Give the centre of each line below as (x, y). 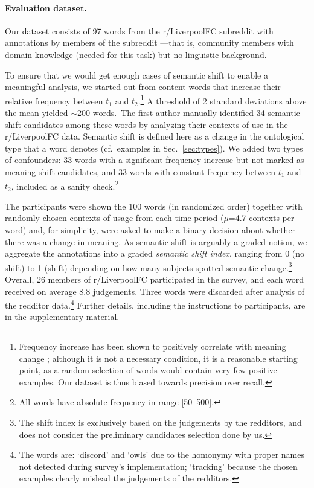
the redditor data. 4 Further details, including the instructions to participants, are (155, 304)
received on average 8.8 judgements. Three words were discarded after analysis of (155, 291)
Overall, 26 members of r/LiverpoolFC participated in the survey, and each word (155, 279)
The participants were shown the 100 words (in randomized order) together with (154, 206)
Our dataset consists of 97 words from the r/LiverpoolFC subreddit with (139, 30)
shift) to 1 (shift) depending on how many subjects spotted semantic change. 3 (149, 266)
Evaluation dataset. (46, 8)
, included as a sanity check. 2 (65, 185)
